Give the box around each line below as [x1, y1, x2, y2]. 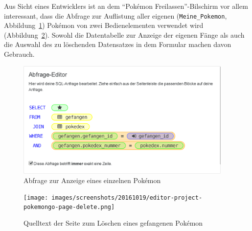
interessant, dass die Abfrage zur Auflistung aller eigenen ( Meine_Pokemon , [4, 10, 227, 21]
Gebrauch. [4, 49, 35, 59]
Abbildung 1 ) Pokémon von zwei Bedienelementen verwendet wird [4, 20, 204, 30]
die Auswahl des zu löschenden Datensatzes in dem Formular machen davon [4, 39, 231, 49]
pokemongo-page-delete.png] [23, 204, 115, 211]
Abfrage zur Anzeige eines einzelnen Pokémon [23, 175, 161, 185]
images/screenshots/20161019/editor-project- [51, 194, 203, 201]
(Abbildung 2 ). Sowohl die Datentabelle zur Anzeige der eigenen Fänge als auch [4, 29, 245, 40]
